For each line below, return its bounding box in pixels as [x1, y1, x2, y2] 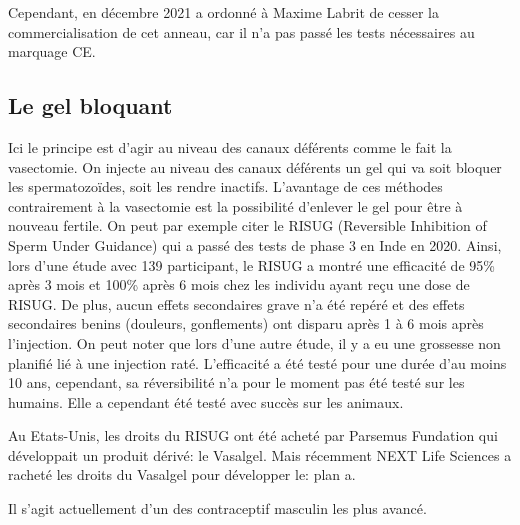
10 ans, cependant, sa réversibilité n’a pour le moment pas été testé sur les [8, 372, 465, 393]
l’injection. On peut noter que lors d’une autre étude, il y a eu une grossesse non [8, 332, 501, 353]
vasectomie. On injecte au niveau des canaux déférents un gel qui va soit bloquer [8, 156, 502, 177]
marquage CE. [8, 41, 96, 62]
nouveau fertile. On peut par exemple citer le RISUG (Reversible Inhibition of [8, 215, 487, 236]
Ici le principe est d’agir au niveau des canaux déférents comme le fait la [8, 136, 452, 157]
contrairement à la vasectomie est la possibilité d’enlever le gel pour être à [8, 195, 463, 216]
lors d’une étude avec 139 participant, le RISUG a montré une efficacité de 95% [8, 254, 495, 275]
